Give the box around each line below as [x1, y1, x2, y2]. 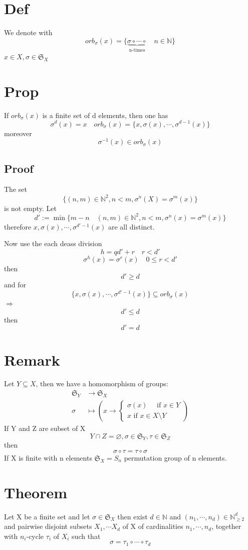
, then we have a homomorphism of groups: [36, 378, 168, 389]
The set [4, 184, 27, 194]
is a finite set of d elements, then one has [42, 109, 168, 120]
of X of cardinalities [122, 521, 183, 531]
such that [72, 530, 101, 541]
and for [4, 279, 27, 290]
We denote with [4, 27, 53, 38]
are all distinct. [108, 221, 155, 232]
